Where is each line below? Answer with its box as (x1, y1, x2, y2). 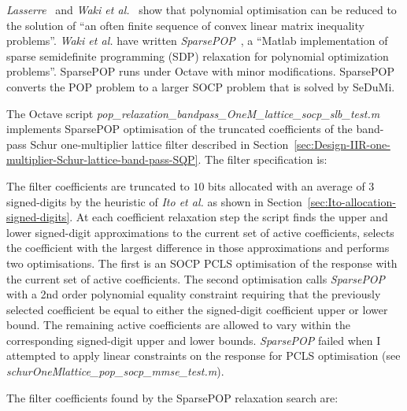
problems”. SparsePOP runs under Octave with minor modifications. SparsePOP (6, 63, 395, 80)
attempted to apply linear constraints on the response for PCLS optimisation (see (6, 347, 401, 364)
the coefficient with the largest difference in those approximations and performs (6, 239, 390, 256)
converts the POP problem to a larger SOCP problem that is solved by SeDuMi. (6, 78, 395, 94)
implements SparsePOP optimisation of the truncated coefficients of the (6, 120, 353, 137)
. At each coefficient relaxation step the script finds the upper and (69, 209, 388, 225)
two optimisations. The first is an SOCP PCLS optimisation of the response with (6, 254, 398, 271)
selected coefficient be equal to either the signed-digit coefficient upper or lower (6, 301, 388, 317)
